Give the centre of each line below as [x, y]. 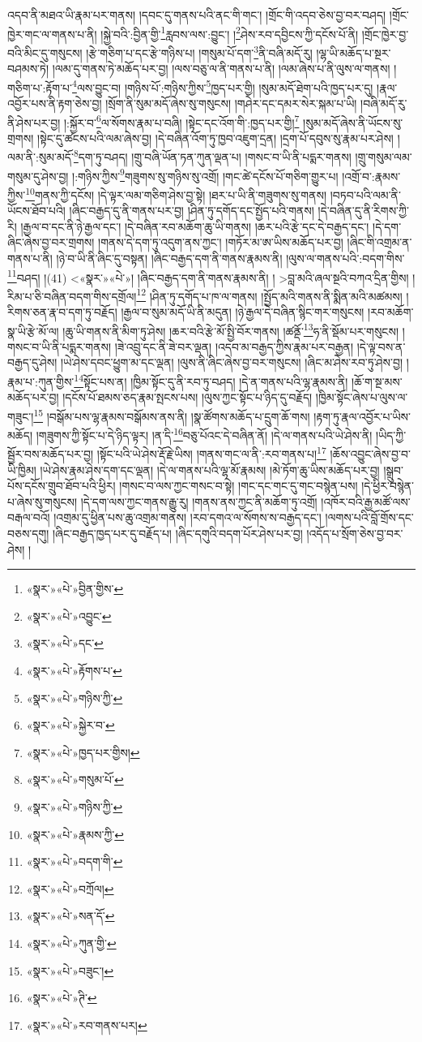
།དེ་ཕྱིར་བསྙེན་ [388, 486]
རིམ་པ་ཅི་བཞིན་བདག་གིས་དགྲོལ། [72, 296]
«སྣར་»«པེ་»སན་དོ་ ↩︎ [70, 916]
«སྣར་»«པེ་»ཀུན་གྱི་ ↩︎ [71, 943]
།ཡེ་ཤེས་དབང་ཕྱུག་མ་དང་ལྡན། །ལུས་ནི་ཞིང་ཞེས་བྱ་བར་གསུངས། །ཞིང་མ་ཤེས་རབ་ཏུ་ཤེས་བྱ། [232, 362]
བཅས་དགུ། [28, 533]
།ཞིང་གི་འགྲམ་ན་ [379, 242]
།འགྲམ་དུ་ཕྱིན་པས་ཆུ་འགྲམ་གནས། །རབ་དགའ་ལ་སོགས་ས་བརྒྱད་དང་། [188, 517]
